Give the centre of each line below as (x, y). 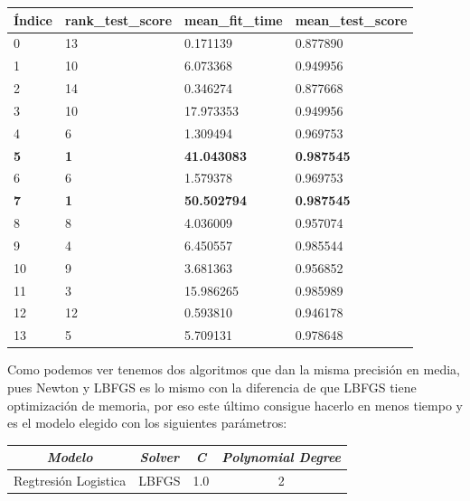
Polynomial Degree (282, 457)
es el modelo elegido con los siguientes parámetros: (147, 423)
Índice (33, 19)
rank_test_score (119, 19)
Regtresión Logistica (70, 481)
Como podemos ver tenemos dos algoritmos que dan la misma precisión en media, (234, 369)
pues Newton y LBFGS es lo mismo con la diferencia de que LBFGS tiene (212, 387)
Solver (160, 457)
